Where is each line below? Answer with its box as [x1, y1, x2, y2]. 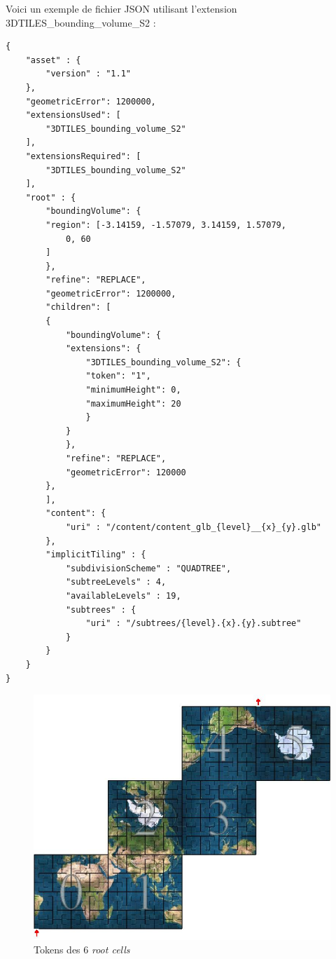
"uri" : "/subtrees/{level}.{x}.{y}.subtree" [85, 618, 302, 629]
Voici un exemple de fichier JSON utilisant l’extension [6, 1, 237, 15]
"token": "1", [85, 371, 151, 381]
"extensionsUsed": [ [25, 110, 121, 121]
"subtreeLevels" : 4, [65, 577, 167, 587]
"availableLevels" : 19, [65, 590, 181, 601]
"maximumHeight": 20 [85, 398, 181, 409]
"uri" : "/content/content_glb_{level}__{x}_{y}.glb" [65, 522, 322, 532]
